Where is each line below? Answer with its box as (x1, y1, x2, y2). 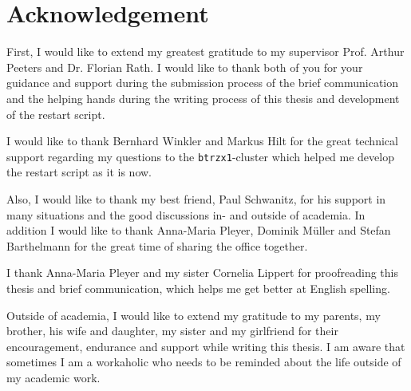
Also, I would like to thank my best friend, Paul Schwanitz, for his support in (6, 190, 386, 207)
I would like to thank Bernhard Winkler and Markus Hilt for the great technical (6, 132, 398, 149)
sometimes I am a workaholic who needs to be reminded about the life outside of (6, 353, 401, 370)
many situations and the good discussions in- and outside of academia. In (6, 206, 366, 223)
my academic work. (6, 369, 101, 385)
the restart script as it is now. (6, 164, 152, 180)
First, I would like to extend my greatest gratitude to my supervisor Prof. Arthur (6, 43, 405, 60)
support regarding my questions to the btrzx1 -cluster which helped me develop (6, 148, 394, 164)
